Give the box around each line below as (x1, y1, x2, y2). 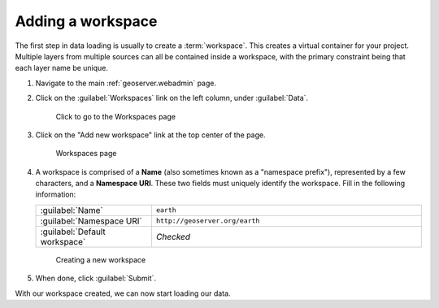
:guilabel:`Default (40, 226, 106, 237)
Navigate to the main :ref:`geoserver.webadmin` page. (35, 78, 217, 88)
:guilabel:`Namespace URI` (40, 215, 142, 227)
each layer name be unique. (15, 63, 109, 73)
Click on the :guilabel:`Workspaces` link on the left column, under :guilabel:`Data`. (35, 93, 309, 103)
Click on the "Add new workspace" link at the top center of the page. (35, 130, 266, 140)
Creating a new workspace (55, 254, 146, 264)
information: (35, 189, 76, 199)
